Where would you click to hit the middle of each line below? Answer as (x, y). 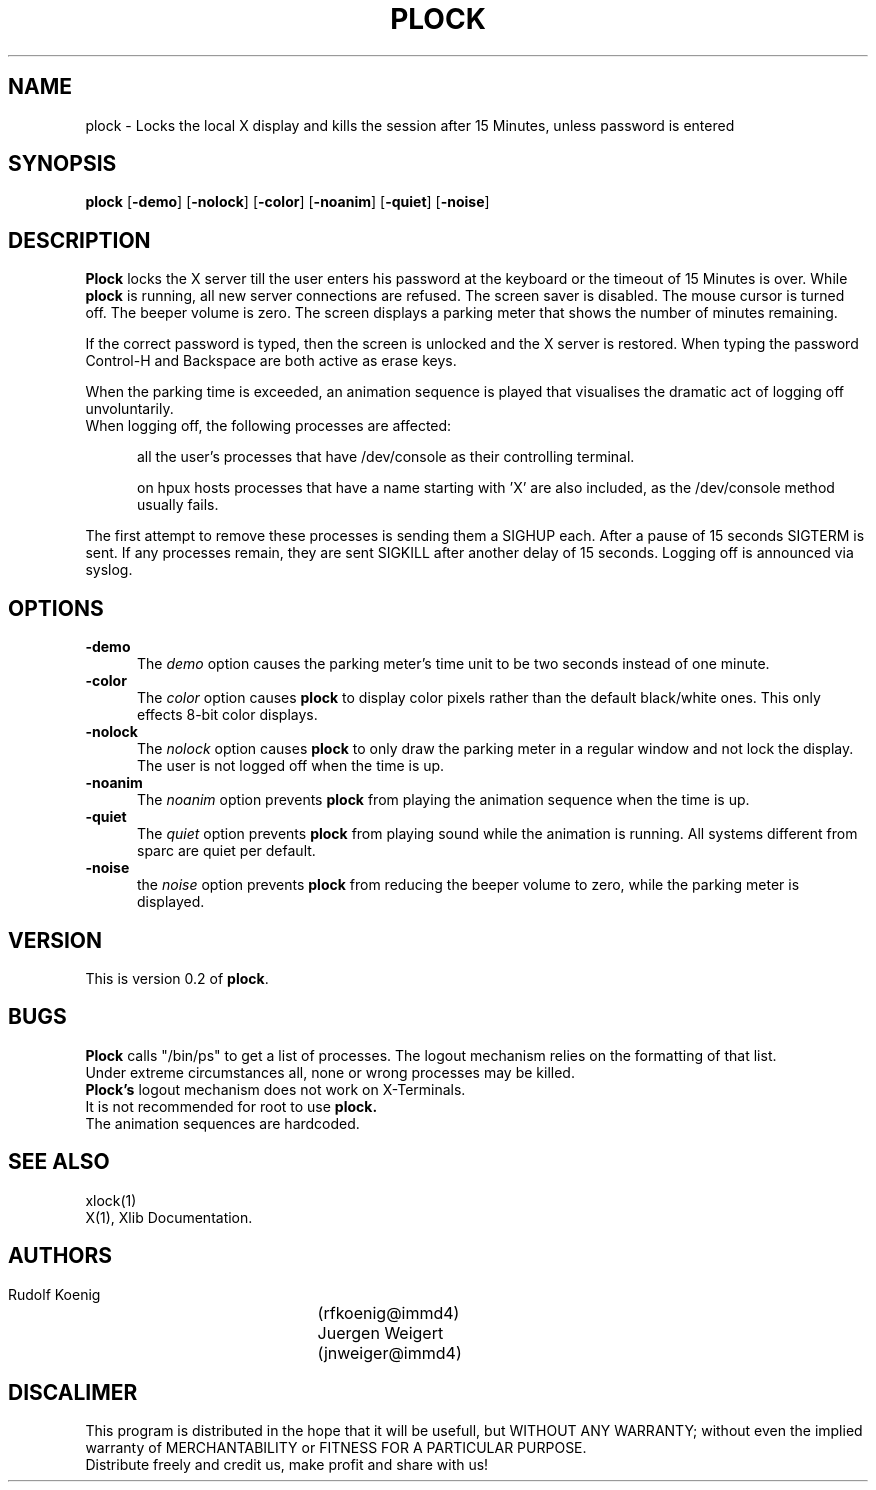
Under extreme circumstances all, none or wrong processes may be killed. (330, 1072)
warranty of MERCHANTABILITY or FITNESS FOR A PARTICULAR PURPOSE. (336, 1448)
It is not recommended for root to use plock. (231, 1106)
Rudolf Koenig (54, 1294)
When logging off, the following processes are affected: (268, 426)
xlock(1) (111, 1200)
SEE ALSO (59, 1162)
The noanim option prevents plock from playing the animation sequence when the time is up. (443, 800)
